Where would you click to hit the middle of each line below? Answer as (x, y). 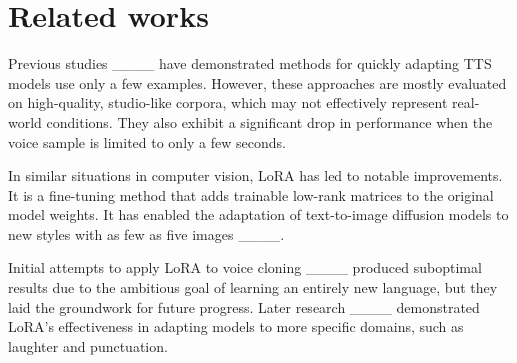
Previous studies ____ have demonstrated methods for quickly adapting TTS (250, 63)
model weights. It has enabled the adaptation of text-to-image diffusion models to (258, 214)
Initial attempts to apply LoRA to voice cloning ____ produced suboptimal (245, 267)
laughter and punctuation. (88, 345)
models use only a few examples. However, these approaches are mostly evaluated (257, 82)
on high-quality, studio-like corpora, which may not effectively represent (228, 102)
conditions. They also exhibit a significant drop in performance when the (269, 121)
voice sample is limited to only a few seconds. (147, 141)
